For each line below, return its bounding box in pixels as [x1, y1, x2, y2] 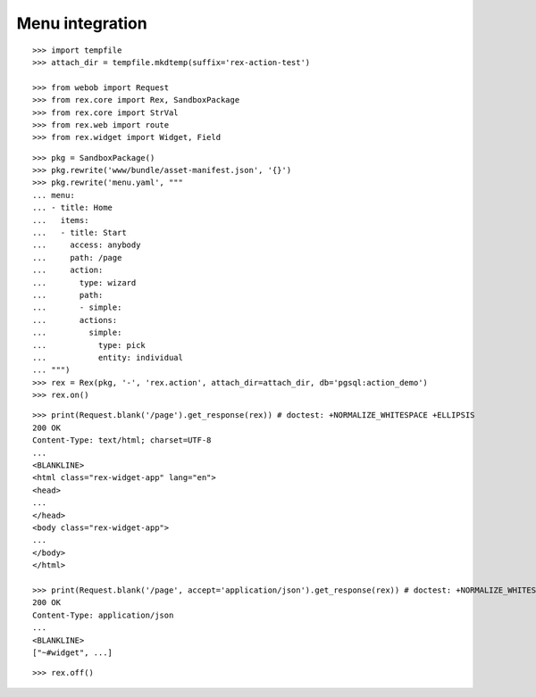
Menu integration [16, 13, 147, 33]
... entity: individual [32, 353, 183, 362]
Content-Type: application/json [32, 610, 174, 620]
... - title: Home [32, 203, 113, 213]
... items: [32, 215, 89, 225]
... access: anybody [32, 240, 141, 250]
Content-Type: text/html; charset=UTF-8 [32, 436, 212, 445]
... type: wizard [32, 278, 137, 287]
